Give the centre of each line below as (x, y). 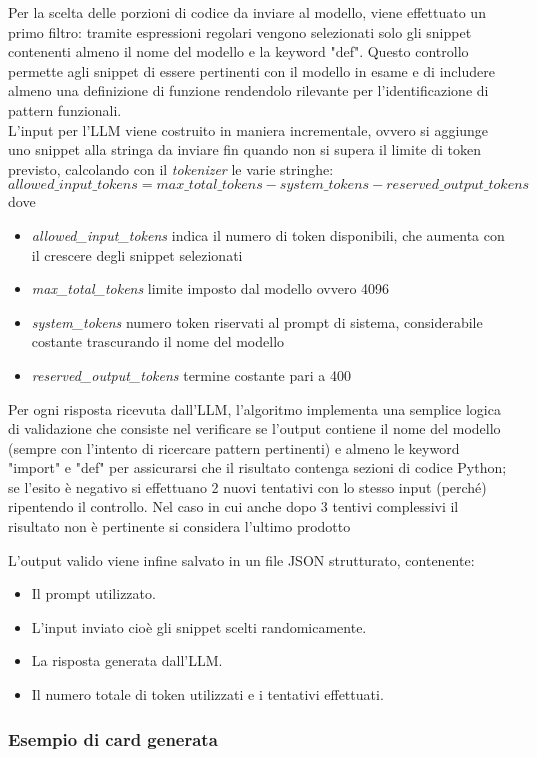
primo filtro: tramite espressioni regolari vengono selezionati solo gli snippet (240, 31)
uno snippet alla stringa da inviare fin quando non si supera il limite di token (244, 149)
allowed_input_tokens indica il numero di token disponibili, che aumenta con (268, 234)
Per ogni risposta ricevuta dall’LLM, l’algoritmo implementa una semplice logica (254, 408)
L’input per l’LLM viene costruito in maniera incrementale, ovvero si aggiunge (248, 129)
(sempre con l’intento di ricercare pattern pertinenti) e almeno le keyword (234, 447)
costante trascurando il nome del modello (158, 341)
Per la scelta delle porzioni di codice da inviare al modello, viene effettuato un (247, 12)
